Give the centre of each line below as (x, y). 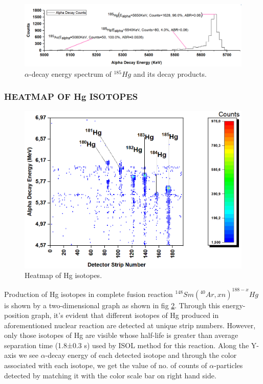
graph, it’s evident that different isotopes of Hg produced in (125, 315)
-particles (228, 365)
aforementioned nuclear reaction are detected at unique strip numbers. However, (130, 325)
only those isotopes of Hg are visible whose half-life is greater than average (121, 335)
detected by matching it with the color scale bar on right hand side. (110, 375)
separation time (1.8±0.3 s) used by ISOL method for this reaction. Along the (127, 345)
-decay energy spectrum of (70, 73)
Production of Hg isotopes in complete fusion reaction (89, 294)
